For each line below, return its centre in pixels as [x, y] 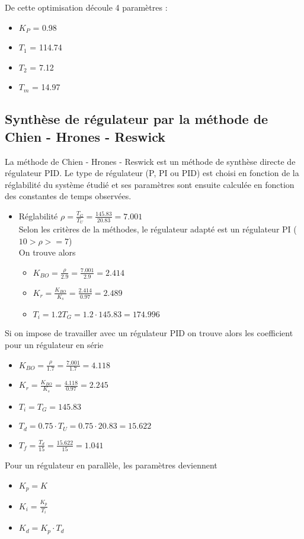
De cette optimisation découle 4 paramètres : [86, 7]
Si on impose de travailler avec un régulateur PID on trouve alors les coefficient [149, 333]
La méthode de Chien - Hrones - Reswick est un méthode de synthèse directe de [150, 161]
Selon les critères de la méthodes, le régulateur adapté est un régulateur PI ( [158, 229]
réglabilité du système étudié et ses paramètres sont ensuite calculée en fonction [150, 184]
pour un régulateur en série [54, 345]
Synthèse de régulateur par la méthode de [137, 119]
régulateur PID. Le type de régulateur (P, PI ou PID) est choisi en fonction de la [152, 173]
